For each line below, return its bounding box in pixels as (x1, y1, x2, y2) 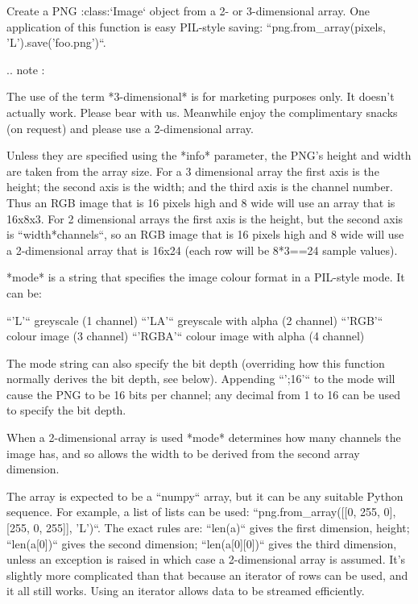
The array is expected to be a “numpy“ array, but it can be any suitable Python (6, 487, 404, 504)
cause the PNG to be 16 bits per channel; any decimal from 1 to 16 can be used (6, 385, 401, 402)
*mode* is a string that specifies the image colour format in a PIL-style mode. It (6, 269, 405, 285)
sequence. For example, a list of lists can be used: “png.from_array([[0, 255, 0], (6, 503, 396, 520)
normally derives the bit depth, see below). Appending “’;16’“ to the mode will (6, 370, 395, 387)
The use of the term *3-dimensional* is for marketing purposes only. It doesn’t (6, 88, 395, 105)
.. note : (6, 60, 45, 77)
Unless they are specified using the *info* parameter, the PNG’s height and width (6, 147, 412, 164)
